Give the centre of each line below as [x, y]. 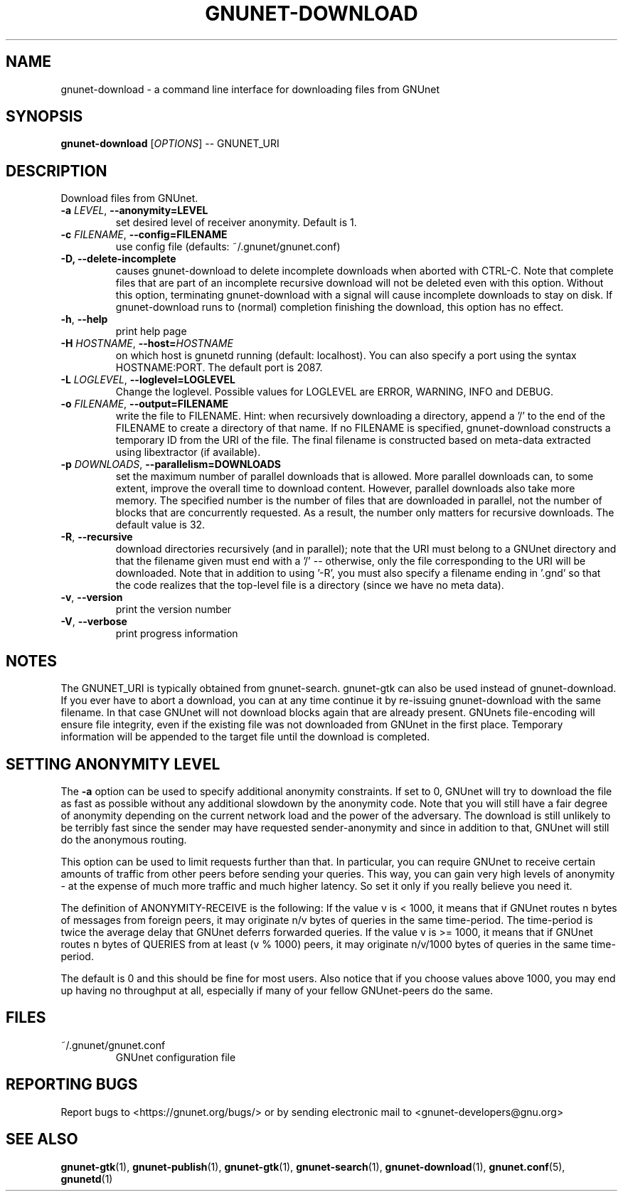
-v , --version [92, 597]
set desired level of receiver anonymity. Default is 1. [236, 223]
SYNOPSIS [44, 117]
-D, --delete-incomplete [118, 259]
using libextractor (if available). [188, 452]
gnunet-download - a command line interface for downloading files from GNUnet [250, 89]
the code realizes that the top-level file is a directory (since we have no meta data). [310, 585]
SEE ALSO [42, 1139]
